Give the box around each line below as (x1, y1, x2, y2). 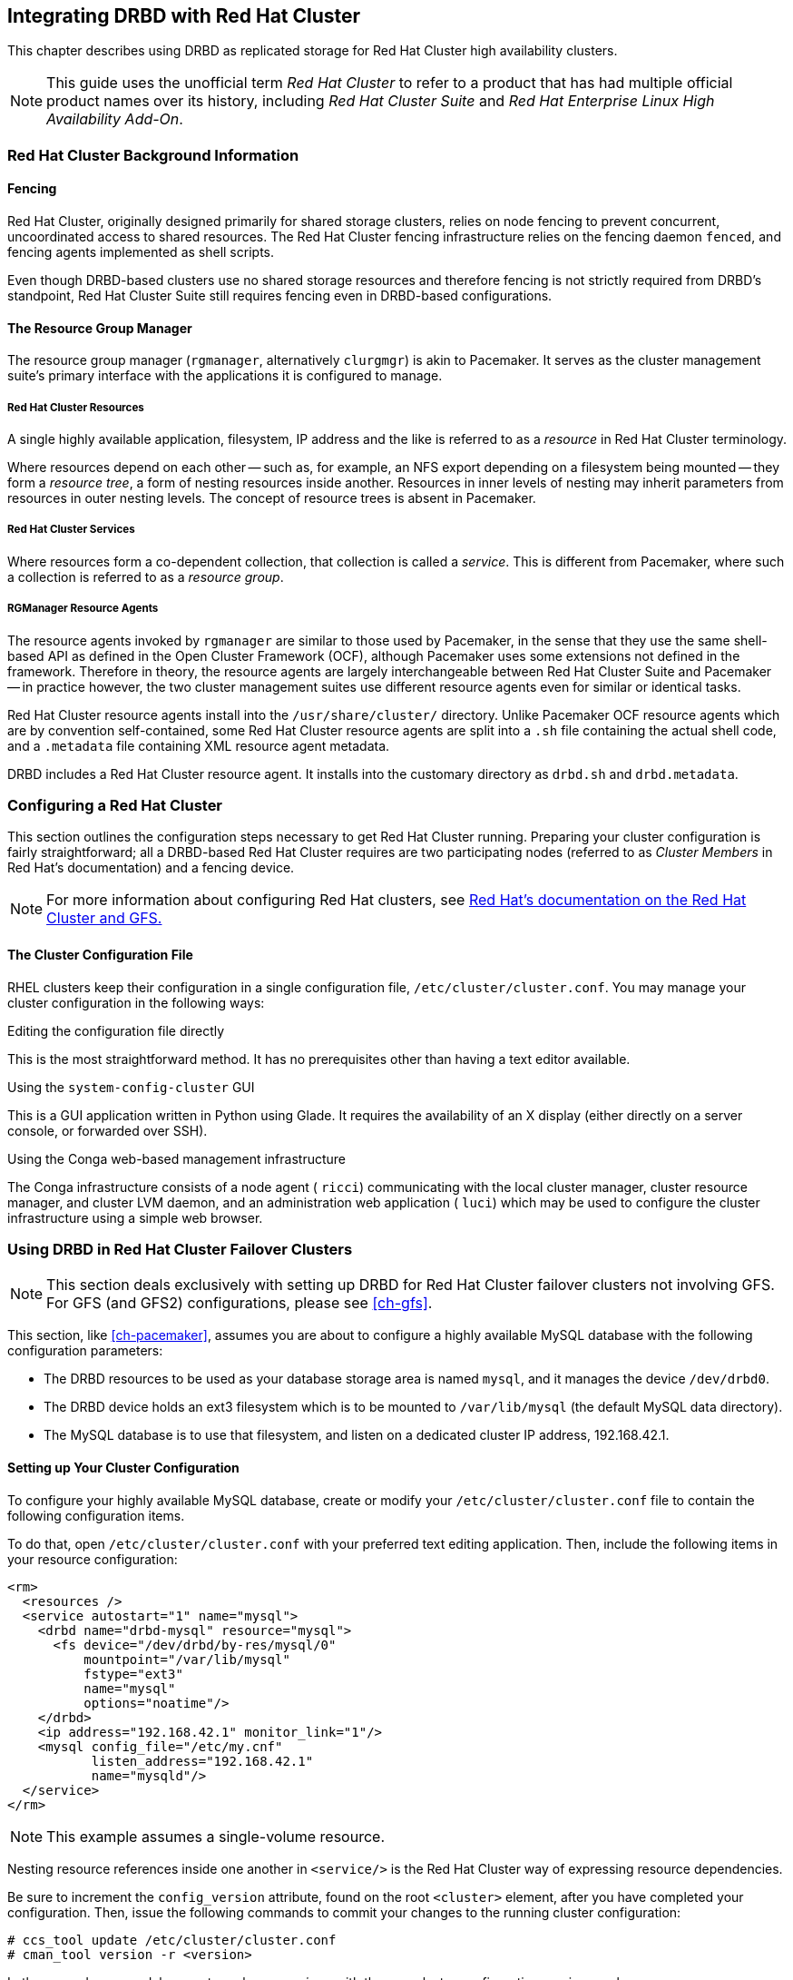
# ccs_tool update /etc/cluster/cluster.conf (7, 1932, 337, 1947)
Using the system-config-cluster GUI (7, 1079, 255, 1095)
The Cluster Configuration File (7, 946, 193, 962)
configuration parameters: (7, 1343, 163, 1359)
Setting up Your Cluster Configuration (7, 1459, 240, 1475)
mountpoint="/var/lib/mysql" (83, 1651, 290, 1667)
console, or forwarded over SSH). (7, 1122, 208, 1138)
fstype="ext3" (83, 1666, 183, 1681)
